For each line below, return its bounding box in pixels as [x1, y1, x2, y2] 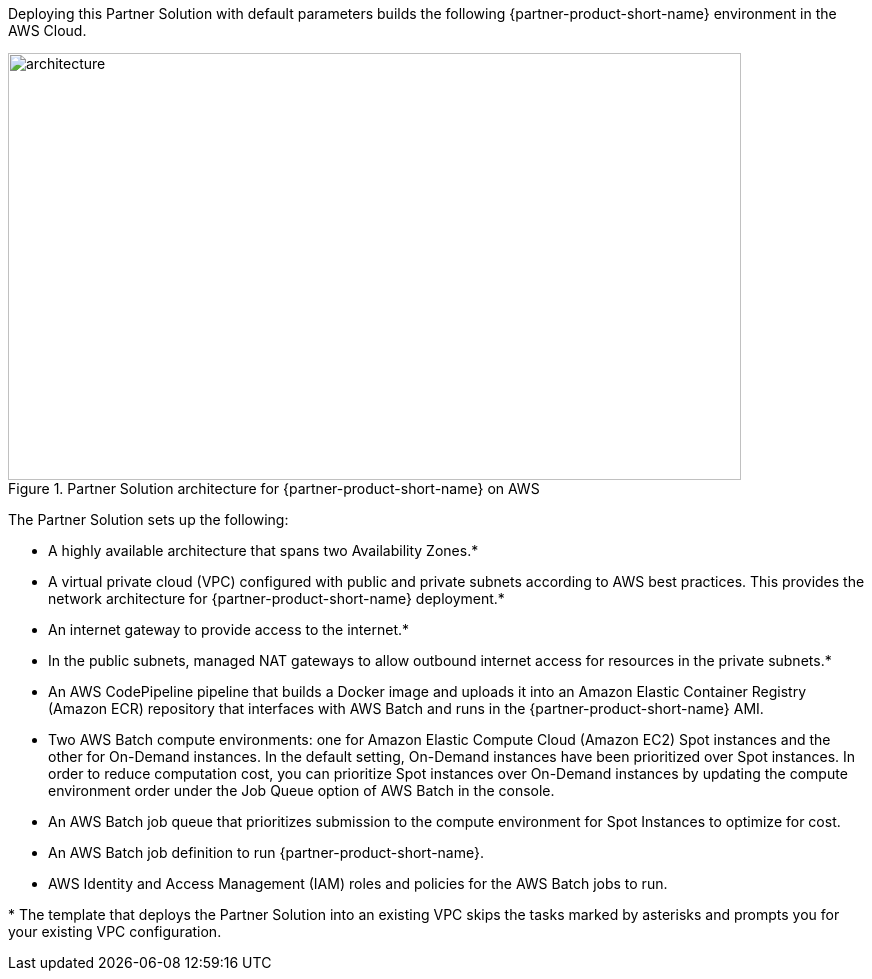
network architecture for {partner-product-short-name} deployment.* [48, 590, 505, 607]
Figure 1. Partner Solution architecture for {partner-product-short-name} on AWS [8, 480, 540, 497]
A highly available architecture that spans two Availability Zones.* [48, 542, 479, 559]
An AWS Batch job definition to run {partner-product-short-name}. [48, 844, 484, 861]
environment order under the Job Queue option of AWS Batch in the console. [48, 782, 555, 799]
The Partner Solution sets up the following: [8, 511, 289, 528]
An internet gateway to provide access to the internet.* [48, 621, 410, 638]
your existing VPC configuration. [8, 923, 222, 940]
